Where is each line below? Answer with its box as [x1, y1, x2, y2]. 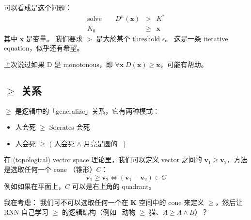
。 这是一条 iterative [165, 33, 228, 43]
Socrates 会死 [49, 122, 90, 132]
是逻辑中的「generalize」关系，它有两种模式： [15, 105, 160, 116]
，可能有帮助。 [160, 59, 208, 69]
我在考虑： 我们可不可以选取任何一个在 [4, 197, 128, 207]
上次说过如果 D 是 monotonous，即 [4, 59, 113, 69]
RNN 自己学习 [4, 206, 48, 217]
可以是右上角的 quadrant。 [72, 181, 156, 191]
